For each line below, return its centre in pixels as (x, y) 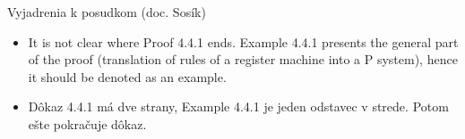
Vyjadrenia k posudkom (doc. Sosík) (107, 12)
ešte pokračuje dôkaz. (87, 123)
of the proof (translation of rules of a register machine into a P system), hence (243, 59)
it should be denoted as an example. (127, 76)
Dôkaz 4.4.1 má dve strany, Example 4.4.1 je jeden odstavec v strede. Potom (238, 106)
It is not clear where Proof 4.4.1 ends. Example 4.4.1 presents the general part (243, 41)
